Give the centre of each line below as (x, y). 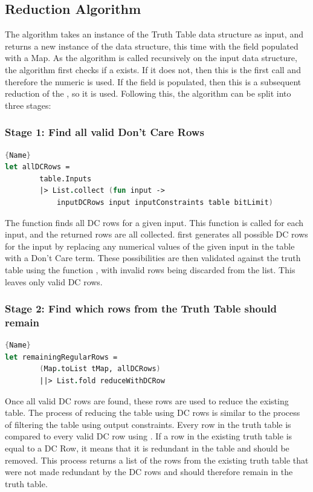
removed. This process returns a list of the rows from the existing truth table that (157, 460)
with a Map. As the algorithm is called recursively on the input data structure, (151, 58)
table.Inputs (66, 179)
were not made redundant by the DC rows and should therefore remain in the (149, 472)
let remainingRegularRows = (61, 357)
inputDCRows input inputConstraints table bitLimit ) (165, 202)
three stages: (28, 105)
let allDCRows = (37, 167)
